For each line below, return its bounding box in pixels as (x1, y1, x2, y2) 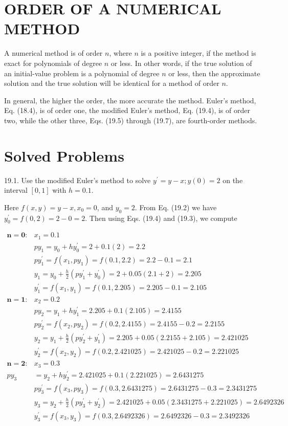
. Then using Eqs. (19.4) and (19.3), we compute (85, 212, 237, 223)
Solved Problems (4, 145, 124, 166)
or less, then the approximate (168, 68, 260, 78)
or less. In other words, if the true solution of (110, 57, 252, 68)
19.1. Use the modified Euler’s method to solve (4, 174, 151, 185)
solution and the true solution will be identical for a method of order (4, 78, 219, 88)
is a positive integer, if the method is (141, 48, 256, 58)
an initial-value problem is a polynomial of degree (4, 68, 160, 78)
